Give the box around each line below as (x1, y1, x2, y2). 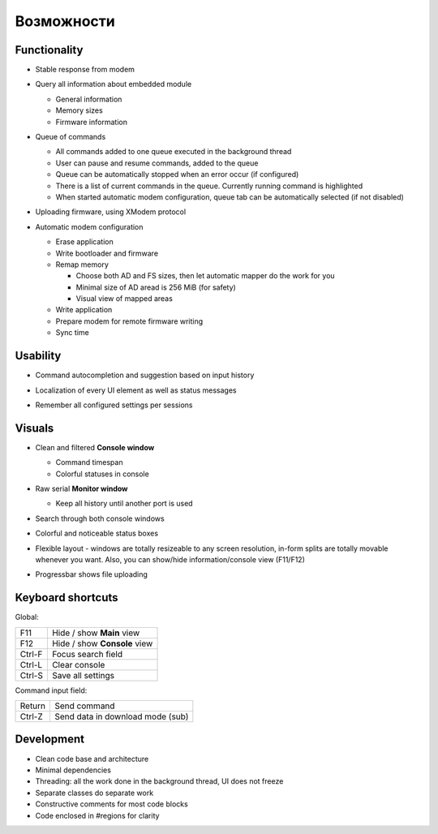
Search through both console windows (35, 514, 165, 523)
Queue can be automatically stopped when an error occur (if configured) (55, 170, 299, 179)
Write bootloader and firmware (55, 248, 158, 258)
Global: (15, 613, 40, 622)
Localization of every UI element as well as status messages (35, 385, 237, 395)
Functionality (15, 43, 84, 57)
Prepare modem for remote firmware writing (55, 316, 204, 326)
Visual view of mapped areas (75, 294, 174, 303)
